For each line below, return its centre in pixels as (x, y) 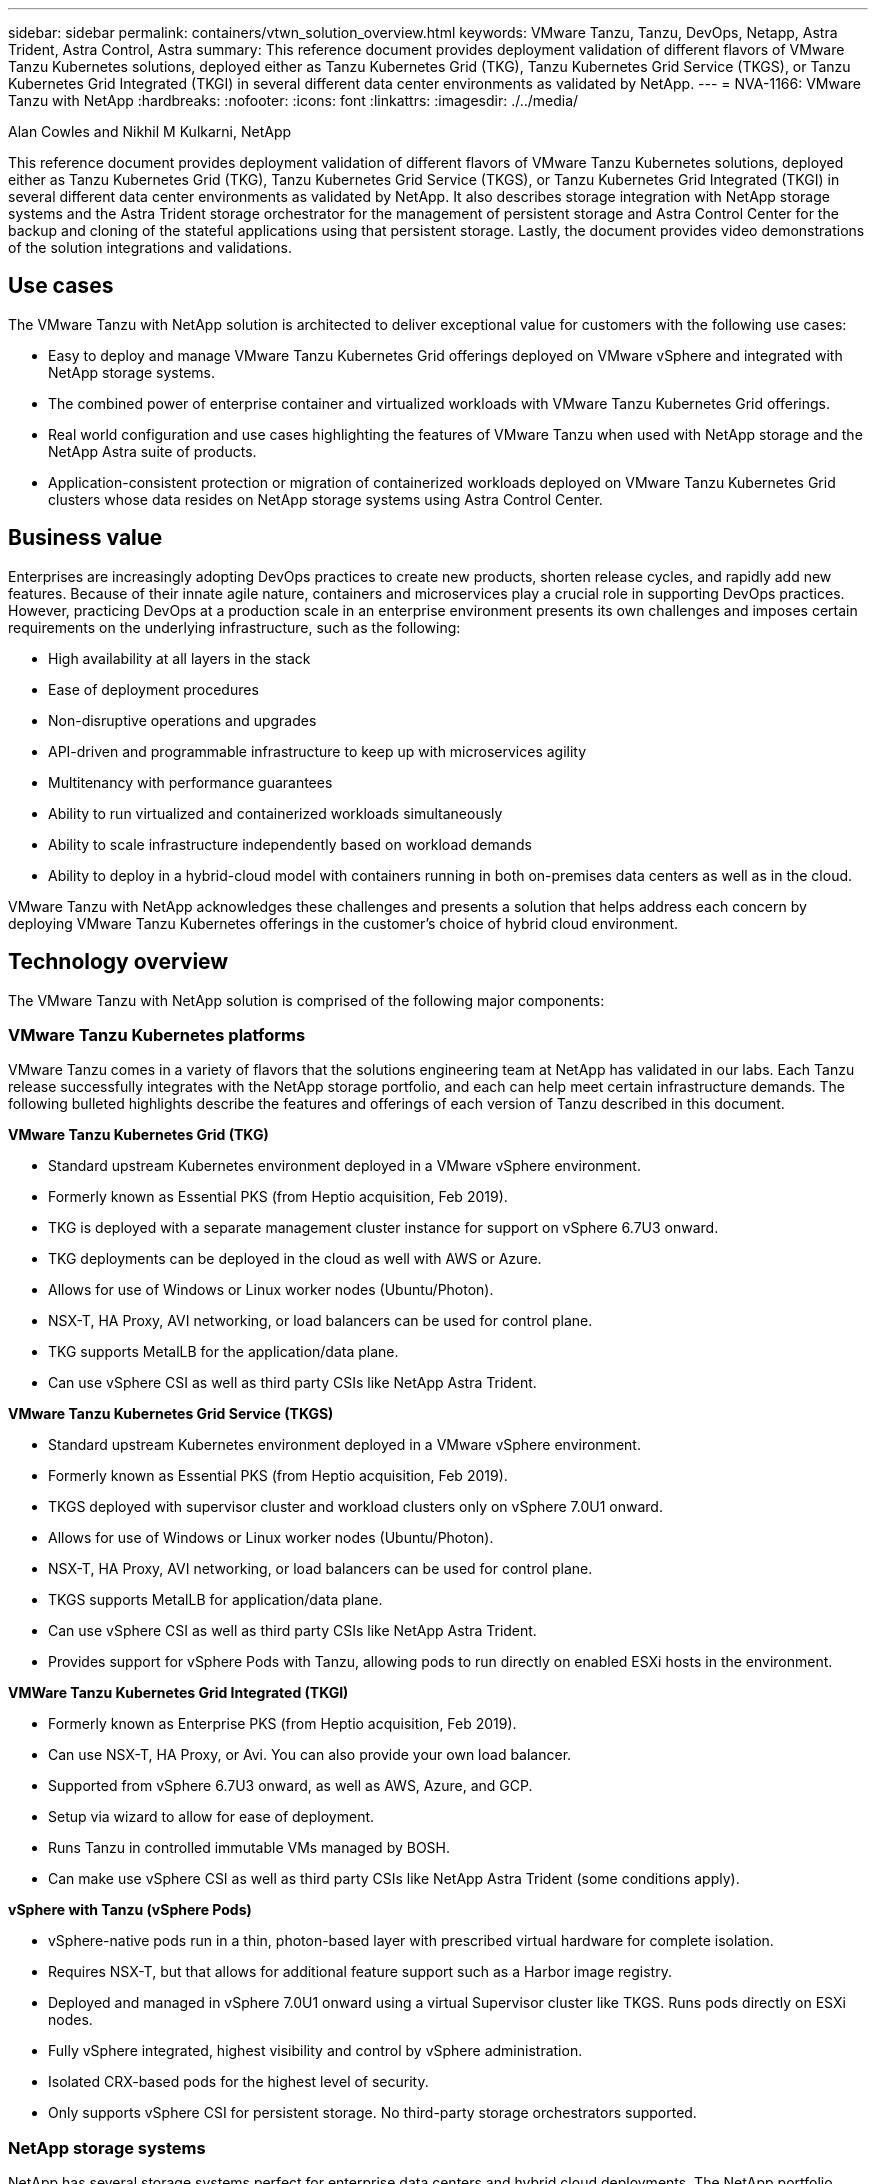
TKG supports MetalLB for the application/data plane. (223, 1352)
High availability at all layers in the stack (179, 658)
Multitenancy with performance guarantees (190, 782)
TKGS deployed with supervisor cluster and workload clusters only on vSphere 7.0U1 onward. (355, 1507)
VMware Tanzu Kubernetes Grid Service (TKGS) (171, 1414)
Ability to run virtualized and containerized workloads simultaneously (275, 813)
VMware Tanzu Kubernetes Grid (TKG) (138, 1135)
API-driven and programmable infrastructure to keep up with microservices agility (317, 751)
